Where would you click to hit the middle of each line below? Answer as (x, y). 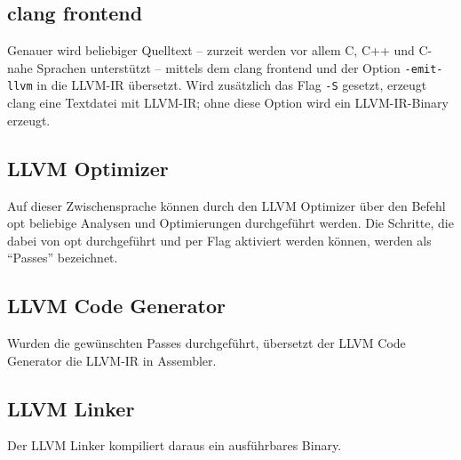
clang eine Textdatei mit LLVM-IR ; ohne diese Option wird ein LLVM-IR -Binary (228, 103)
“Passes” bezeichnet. (63, 258)
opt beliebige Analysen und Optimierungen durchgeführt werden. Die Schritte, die (230, 223)
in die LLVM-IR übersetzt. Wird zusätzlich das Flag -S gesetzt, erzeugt (232, 85)
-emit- (424, 69)
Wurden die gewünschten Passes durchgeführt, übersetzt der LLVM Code (207, 343)
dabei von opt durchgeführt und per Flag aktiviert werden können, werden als (219, 240)
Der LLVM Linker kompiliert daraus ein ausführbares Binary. (175, 445)
